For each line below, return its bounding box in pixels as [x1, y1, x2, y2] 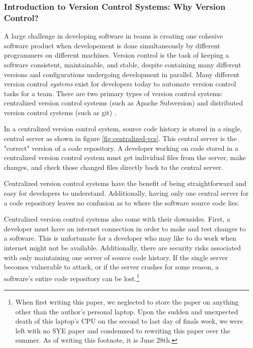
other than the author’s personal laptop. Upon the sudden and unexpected [15, 306, 238, 316]
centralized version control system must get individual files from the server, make [4, 152, 246, 163]
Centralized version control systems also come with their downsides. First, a [4, 214, 230, 224]
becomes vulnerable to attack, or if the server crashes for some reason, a [4, 262, 219, 272]
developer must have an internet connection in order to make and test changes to [4, 223, 246, 233]
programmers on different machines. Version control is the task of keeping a [4, 50, 229, 60]
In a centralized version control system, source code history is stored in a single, [4, 123, 242, 134]
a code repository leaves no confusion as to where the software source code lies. [4, 197, 240, 207]
